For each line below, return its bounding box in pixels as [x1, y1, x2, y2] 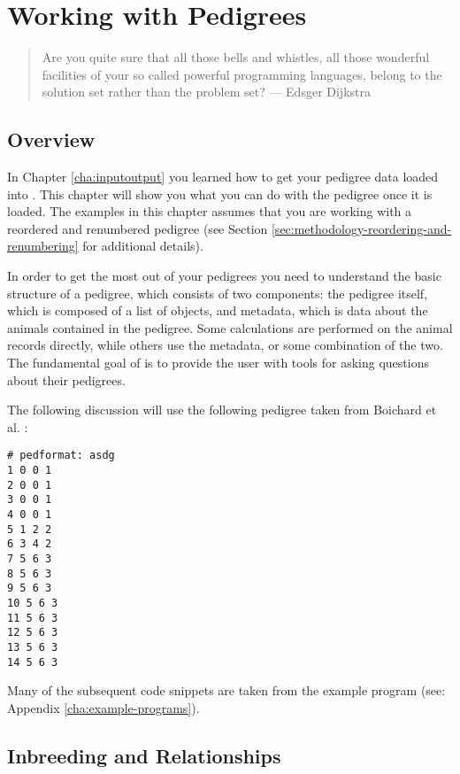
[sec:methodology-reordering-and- [271, 219, 452, 237]
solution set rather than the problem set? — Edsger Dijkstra [42, 82, 371, 101]
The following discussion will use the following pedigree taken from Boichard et [7, 400, 437, 419]
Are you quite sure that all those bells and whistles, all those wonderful [42, 48, 430, 66]
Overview [7, 126, 96, 153]
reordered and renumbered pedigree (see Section [7, 219, 268, 237]
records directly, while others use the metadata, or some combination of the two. [7, 336, 443, 354]
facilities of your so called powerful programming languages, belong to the [42, 65, 442, 83]
